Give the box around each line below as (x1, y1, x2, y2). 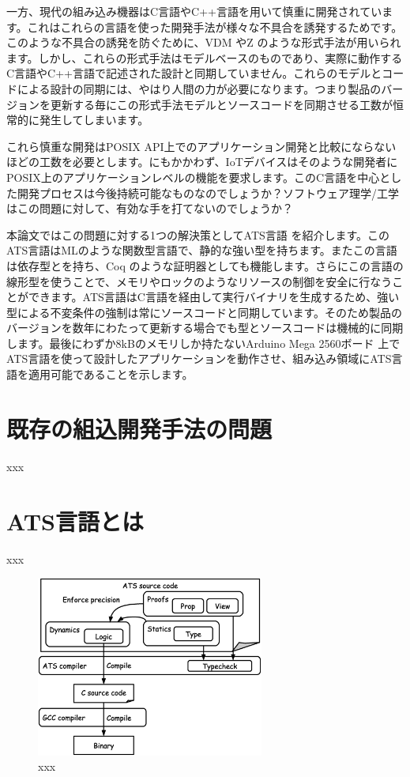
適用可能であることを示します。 (28, 366, 194, 383)
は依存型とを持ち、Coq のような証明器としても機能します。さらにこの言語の (6, 257, 404, 273)
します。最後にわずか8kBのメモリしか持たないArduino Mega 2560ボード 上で (6, 334, 401, 351)
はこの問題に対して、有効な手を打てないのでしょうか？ (6, 200, 293, 217)
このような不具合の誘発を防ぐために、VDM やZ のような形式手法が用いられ (6, 34, 401, 51)
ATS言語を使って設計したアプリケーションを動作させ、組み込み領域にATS (6, 350, 392, 367)
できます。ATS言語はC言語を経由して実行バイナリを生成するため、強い (28, 289, 400, 305)
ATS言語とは (6, 504, 144, 537)
